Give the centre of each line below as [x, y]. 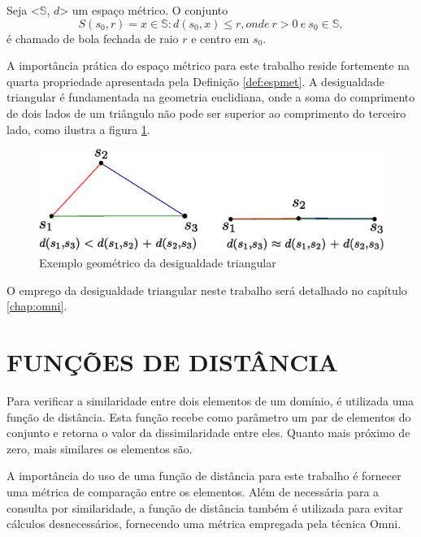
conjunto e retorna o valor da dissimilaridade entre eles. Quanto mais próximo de [208, 433]
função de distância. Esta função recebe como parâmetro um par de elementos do [209, 416]
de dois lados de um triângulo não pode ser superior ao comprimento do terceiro [206, 113]
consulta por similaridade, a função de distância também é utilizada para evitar [205, 507]
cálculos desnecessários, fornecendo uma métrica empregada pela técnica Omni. [204, 524]
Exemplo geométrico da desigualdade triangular [158, 263]
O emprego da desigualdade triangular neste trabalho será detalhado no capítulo [207, 290]
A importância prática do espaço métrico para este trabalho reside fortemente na [208, 65]
